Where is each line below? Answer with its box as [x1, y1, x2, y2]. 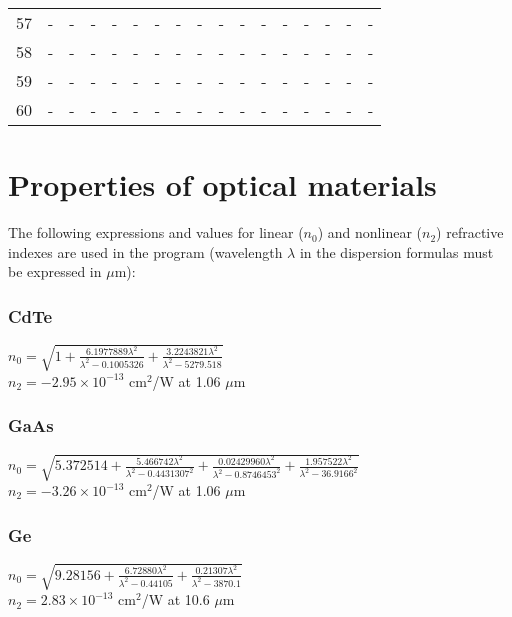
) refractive [436, 222, 504, 243]
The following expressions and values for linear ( [8, 222, 304, 243]
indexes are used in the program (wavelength [8, 241, 283, 262]
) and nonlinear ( [317, 222, 422, 243]
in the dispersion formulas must [299, 241, 494, 262]
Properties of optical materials [8, 164, 437, 205]
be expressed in [8, 261, 102, 282]
